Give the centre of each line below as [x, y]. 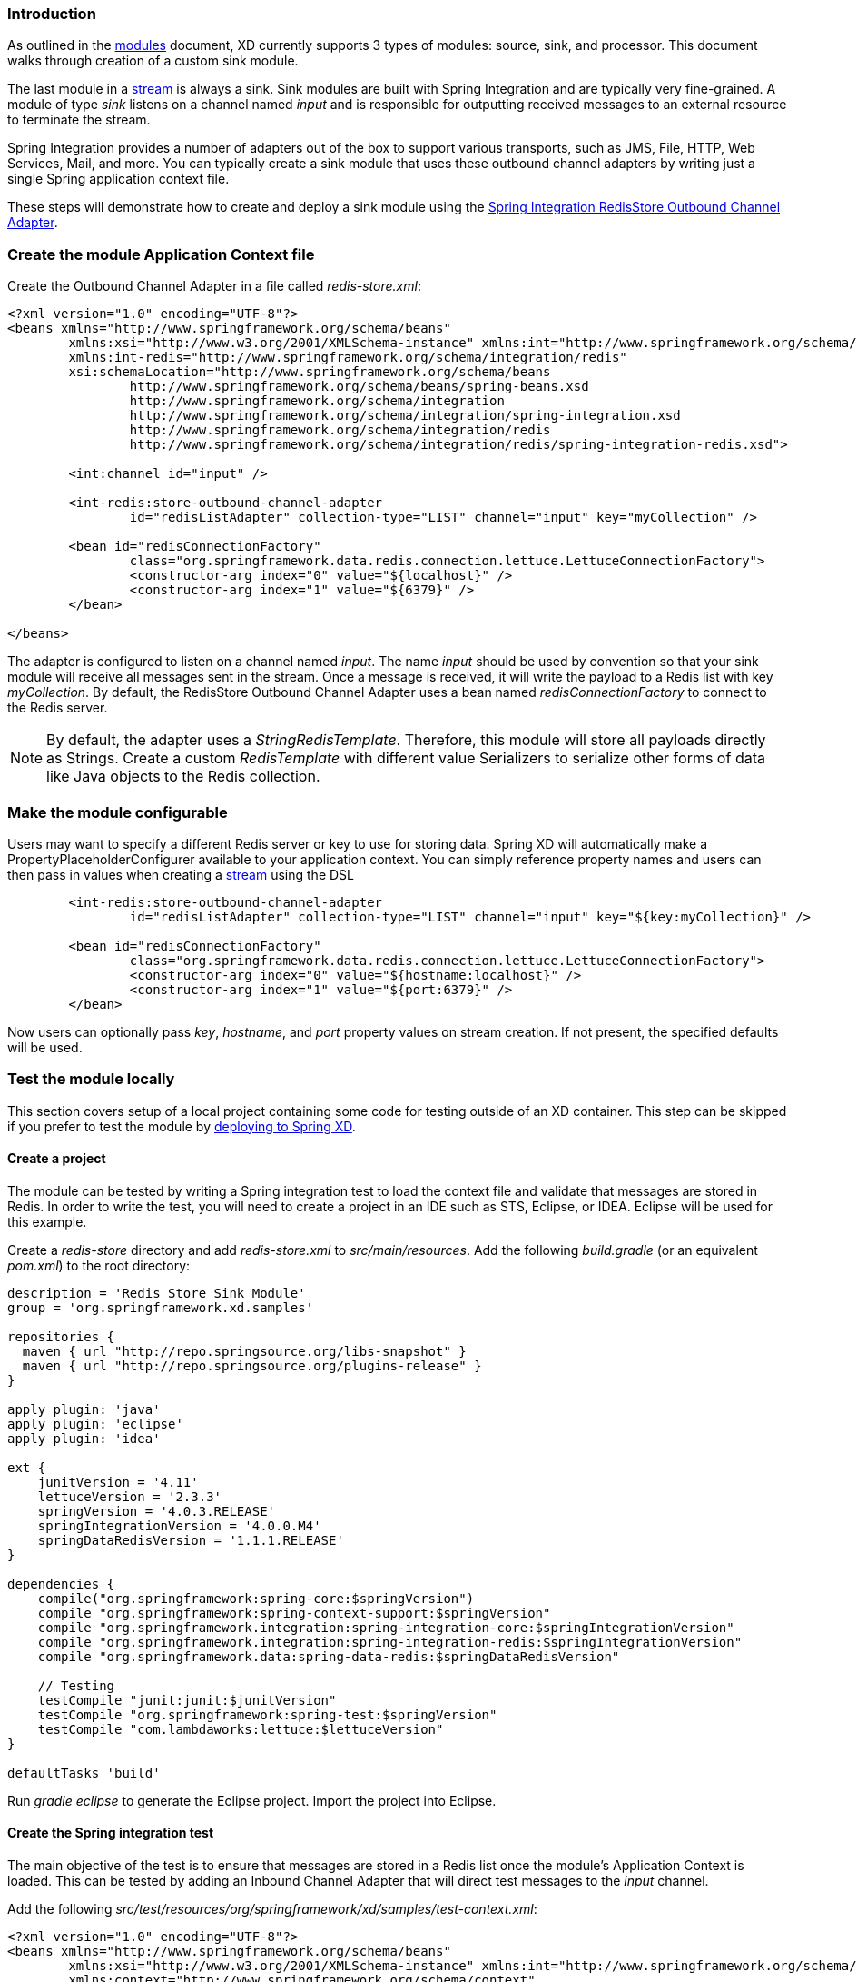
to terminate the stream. [79, 120]
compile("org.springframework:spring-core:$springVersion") [256, 1598]
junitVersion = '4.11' [118, 1482]
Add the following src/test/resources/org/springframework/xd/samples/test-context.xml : [272, 1909]
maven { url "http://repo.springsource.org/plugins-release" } [252, 1365]
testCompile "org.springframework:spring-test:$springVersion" [267, 1714]
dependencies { [61, 1584]
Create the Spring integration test [111, 1833]
